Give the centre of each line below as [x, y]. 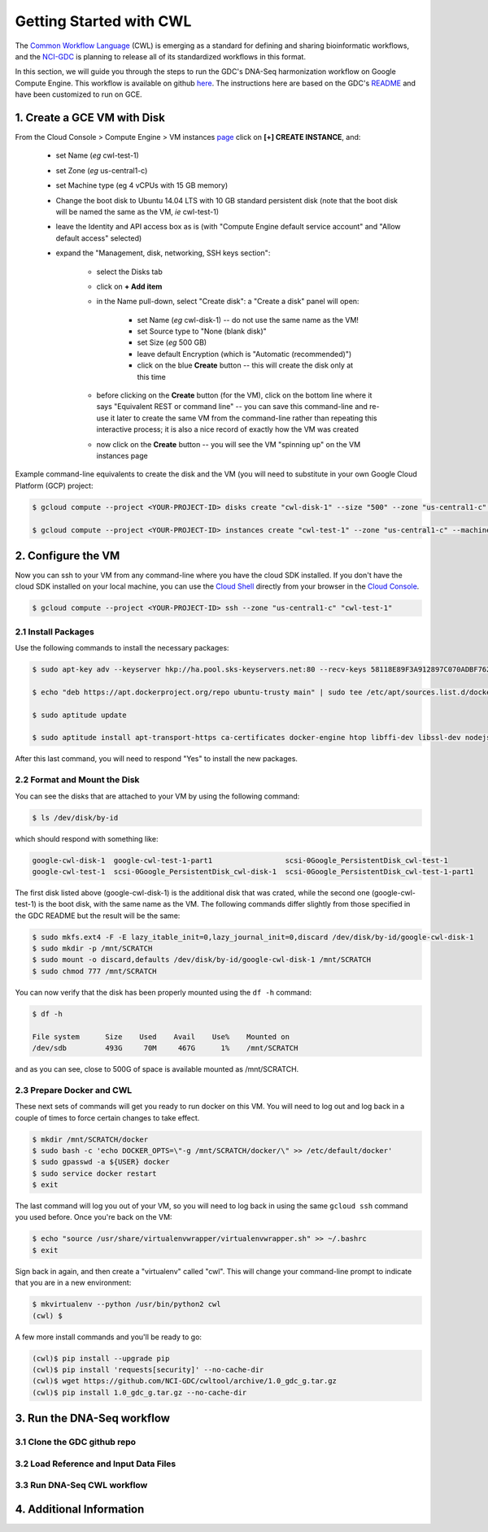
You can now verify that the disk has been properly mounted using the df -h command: [163, 992]
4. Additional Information [80, 1509]
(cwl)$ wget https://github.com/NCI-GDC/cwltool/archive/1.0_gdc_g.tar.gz [185, 1381]
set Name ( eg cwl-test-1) [98, 155]
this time [151, 376]
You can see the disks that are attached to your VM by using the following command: [157, 796]
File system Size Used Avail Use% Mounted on [161, 1036]
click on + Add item [129, 286]
